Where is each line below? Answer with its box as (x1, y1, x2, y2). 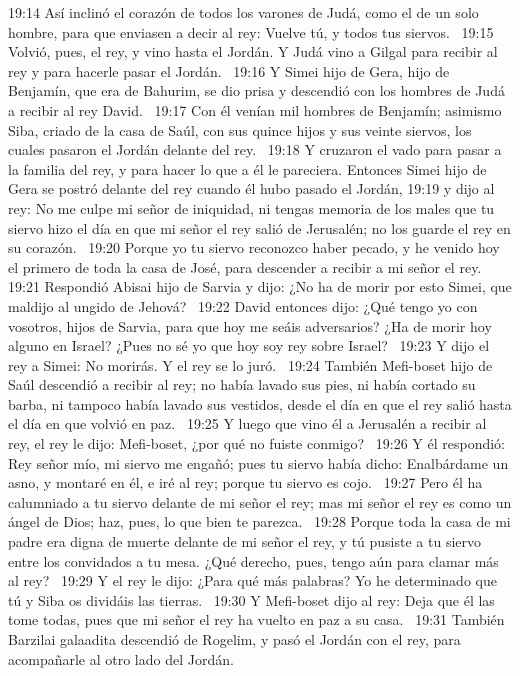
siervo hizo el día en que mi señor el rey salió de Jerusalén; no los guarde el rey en (8, 217, 511, 238)
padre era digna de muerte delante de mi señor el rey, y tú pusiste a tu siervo (8, 531, 482, 552)
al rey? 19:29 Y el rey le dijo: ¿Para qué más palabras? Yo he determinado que (8, 570, 497, 591)
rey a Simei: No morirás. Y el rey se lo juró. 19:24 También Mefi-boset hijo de (8, 354, 493, 375)
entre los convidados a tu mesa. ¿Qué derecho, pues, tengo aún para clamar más (8, 550, 499, 571)
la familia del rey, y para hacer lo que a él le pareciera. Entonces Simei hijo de (8, 158, 487, 179)
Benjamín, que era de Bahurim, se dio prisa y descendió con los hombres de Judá (8, 80, 505, 101)
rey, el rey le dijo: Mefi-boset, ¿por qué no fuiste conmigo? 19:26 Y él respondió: (8, 433, 505, 454)
